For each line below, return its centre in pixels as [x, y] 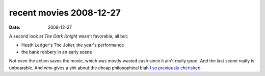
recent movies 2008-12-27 [65, 13]
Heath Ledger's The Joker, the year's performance [73, 45]
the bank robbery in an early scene [57, 52]
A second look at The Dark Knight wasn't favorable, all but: [69, 36]
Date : [15, 27]
